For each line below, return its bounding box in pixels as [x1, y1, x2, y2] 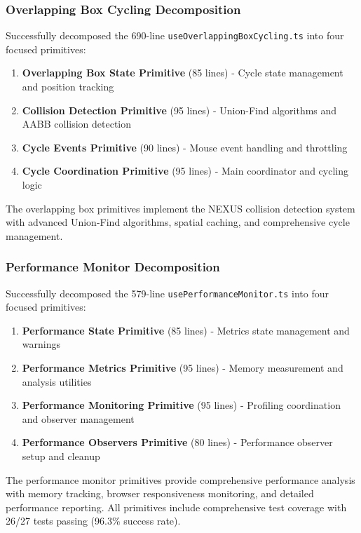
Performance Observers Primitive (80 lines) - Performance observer [22, 435, 333, 450]
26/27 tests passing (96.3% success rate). [6, 513, 181, 528]
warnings [22, 337, 60, 351]
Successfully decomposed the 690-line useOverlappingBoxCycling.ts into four [6, 28, 344, 43]
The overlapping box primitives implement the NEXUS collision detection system [6, 201, 355, 215]
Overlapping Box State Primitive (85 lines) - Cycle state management [22, 65, 343, 80]
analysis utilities [22, 374, 92, 389]
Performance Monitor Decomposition [6, 258, 220, 276]
